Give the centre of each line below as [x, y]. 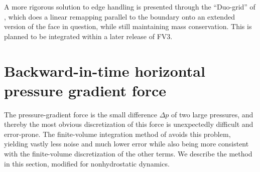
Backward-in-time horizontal [105, 70]
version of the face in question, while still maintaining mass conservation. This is [128, 26]
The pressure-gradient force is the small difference [81, 114]
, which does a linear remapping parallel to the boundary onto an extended [119, 16]
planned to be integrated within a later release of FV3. [88, 36]
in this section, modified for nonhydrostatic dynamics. [87, 163]
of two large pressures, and [212, 114]
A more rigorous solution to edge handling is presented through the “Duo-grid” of [130, 7]
